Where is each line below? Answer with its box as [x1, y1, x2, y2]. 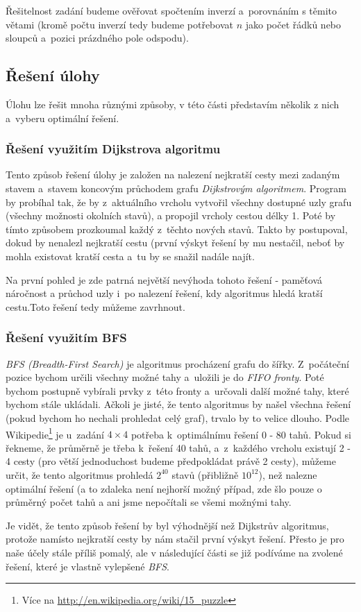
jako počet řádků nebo [245, 17, 342, 31]
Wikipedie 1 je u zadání [6, 425, 104, 441]
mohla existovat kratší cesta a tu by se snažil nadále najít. [6, 248, 255, 263]
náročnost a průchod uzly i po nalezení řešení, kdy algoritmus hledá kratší [6, 286, 323, 300]
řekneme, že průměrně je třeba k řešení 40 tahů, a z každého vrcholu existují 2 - [6, 440, 351, 454]
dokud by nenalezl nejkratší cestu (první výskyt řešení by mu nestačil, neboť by [6, 235, 345, 250]
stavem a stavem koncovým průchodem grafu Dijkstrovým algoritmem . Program [6, 180, 346, 195]
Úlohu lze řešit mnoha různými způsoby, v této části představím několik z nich [6, 96, 339, 111]
